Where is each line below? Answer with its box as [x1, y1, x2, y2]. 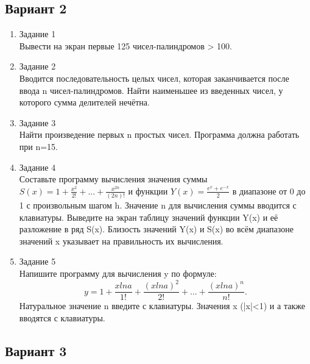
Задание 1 [19, 27, 56, 40]
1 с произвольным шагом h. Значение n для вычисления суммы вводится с [19, 199, 297, 212]
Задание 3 [19, 116, 56, 129]
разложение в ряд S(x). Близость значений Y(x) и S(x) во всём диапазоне [19, 223, 294, 235]
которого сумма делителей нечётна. [19, 96, 150, 109]
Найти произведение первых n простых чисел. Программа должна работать [19, 128, 300, 141]
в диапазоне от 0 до [232, 184, 306, 197]
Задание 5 [19, 255, 56, 268]
